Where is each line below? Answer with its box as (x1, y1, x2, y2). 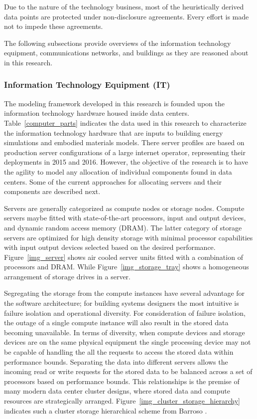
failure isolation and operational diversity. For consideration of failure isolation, (4, 307, 246, 318)
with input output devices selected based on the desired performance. (4, 242, 216, 252)
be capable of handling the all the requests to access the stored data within (4, 347, 234, 357)
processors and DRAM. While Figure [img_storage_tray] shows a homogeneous (4, 261, 249, 272)
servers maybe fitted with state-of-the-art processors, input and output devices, (4, 212, 246, 223)
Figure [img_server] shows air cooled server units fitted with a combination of (4, 251, 243, 262)
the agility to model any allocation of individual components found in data (4, 166, 232, 177)
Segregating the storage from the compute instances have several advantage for (4, 288, 245, 298)
